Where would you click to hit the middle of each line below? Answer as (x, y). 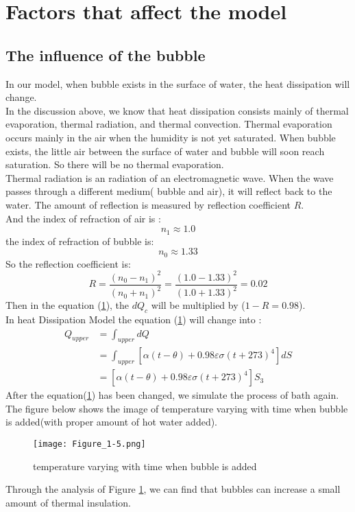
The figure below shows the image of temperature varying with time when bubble (177, 408)
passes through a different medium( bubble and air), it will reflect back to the (169, 191)
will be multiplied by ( (198, 305)
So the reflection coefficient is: (68, 263)
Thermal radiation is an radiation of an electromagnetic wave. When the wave (170, 177)
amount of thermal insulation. (68, 502)
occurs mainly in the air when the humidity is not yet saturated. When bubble (171, 137)
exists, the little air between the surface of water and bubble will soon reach (165, 151)
